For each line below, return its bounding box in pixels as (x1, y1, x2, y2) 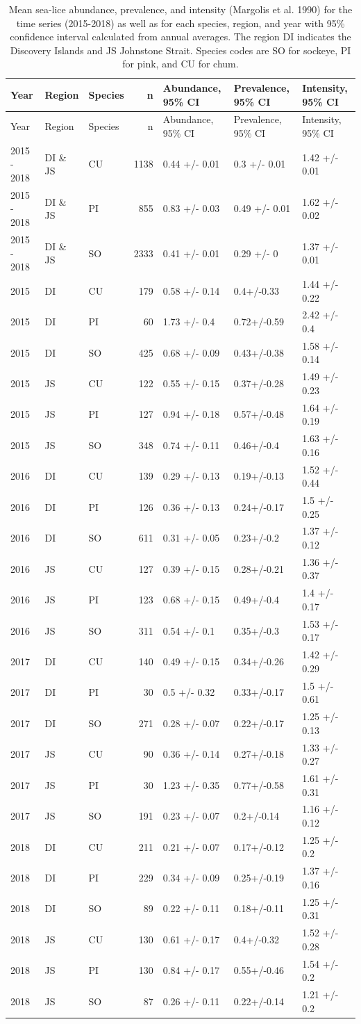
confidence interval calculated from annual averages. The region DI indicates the (10, 29, 351, 44)
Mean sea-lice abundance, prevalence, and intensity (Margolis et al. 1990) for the (8, 2, 353, 16)
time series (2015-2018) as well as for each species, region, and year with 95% (16, 15, 345, 30)
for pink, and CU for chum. (122, 56, 239, 71)
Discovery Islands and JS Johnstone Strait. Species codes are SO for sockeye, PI (10, 42, 351, 57)
